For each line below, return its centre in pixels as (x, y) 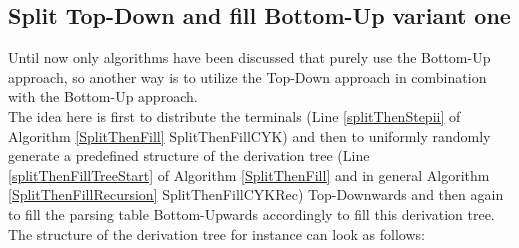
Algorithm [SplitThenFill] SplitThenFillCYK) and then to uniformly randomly (249, 135)
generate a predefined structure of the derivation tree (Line (189, 155)
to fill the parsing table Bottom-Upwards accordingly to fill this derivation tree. (251, 213)
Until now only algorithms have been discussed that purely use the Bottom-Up (249, 57)
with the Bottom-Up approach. (103, 96)
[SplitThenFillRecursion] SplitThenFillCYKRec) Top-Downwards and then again (256, 194)
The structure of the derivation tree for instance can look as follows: (216, 233)
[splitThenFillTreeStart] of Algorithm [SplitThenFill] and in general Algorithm (249, 174)
